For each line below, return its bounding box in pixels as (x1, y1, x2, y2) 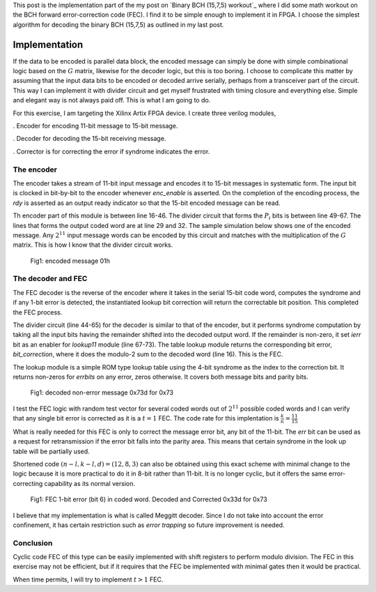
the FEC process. (13, 308, 63, 317)
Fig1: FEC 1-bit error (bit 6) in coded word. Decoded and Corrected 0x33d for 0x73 (30, 495, 267, 503)
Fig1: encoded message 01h (30, 257, 111, 265)
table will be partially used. (13, 447, 90, 455)
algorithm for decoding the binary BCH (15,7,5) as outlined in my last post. (13, 20, 224, 29)
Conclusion (13, 538, 53, 547)
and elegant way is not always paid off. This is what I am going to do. (13, 96, 211, 105)
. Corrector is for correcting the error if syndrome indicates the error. (13, 147, 210, 155)
